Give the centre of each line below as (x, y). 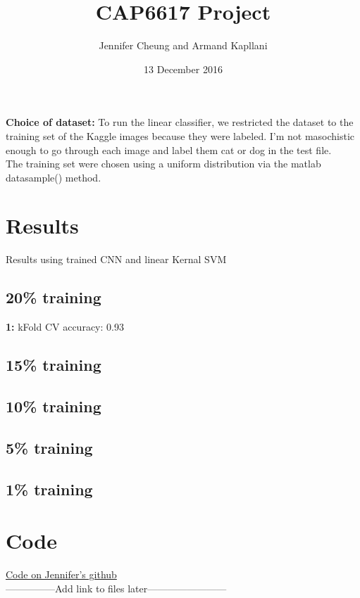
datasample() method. (54, 177)
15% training (54, 365)
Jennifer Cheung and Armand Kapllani (183, 45)
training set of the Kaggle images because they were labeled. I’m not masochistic (180, 135)
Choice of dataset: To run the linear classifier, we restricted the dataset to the (180, 122)
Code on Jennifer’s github (61, 574)
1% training (49, 489)
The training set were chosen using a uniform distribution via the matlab (163, 164)
